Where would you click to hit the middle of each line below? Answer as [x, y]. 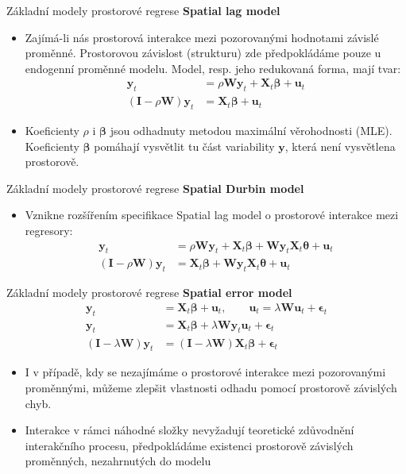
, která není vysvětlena [340, 146]
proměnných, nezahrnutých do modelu [118, 461]
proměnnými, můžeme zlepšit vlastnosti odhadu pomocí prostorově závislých [211, 387]
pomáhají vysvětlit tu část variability [184, 146]
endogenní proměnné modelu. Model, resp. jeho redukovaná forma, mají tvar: [213, 68]
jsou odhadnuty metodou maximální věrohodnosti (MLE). [251, 131]
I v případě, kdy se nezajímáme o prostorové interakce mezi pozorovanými [205, 372]
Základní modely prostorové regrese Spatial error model [149, 293]
